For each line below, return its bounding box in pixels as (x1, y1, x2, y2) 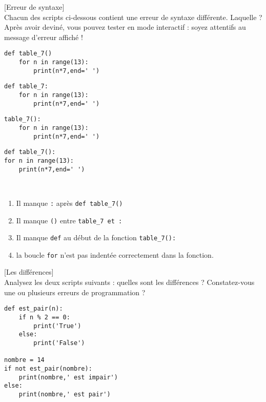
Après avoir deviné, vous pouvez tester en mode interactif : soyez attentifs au (4, 22, 246, 32)
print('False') (33, 339, 85, 347)
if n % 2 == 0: (18, 313, 70, 321)
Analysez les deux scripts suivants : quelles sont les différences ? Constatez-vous (4, 277, 255, 288)
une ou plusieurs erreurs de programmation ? (4, 286, 146, 297)
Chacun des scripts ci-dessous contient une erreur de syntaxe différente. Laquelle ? (4, 11, 262, 22)
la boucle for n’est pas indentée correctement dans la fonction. (16, 249, 214, 260)
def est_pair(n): (4, 305, 63, 313)
